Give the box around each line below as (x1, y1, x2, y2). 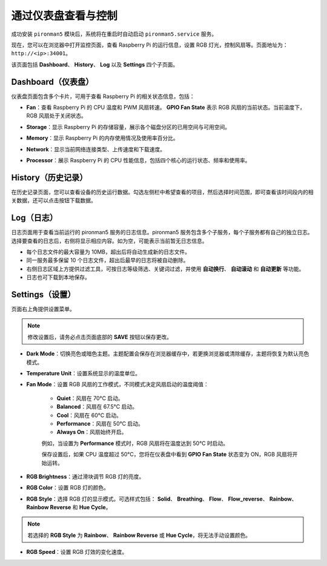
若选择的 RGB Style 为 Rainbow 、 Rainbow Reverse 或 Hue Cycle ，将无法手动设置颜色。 (27, 531, 251, 539)
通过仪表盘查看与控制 (11, 9, 118, 22)
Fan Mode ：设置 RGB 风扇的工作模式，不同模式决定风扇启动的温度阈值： (26, 381, 209, 388)
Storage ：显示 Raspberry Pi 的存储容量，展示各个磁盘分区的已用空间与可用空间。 (26, 123, 231, 130)
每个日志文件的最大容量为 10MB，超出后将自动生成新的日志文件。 (26, 248, 191, 255)
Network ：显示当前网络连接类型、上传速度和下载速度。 (26, 145, 166, 153)
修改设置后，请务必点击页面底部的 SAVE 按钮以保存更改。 (27, 333, 173, 340)
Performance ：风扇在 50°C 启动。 (56, 420, 144, 427)
